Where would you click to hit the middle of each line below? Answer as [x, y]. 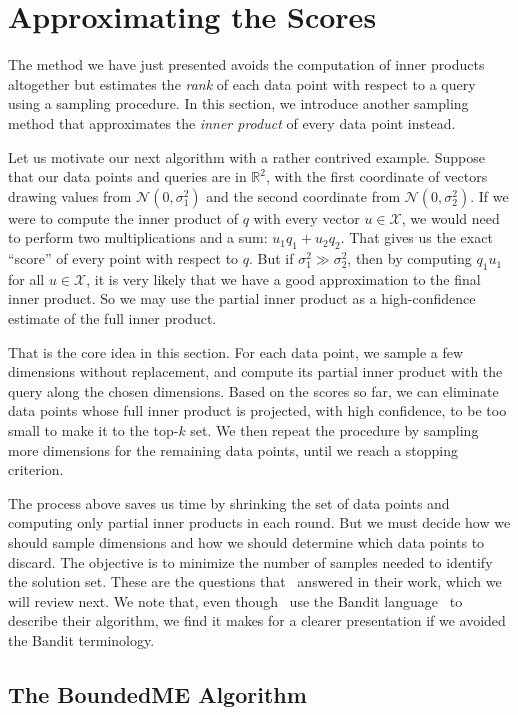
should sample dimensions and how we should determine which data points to [246, 542]
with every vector [306, 217]
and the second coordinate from [303, 195]
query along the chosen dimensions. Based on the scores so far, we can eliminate [253, 390]
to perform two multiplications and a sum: [138, 237]
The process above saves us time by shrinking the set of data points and [229, 502]
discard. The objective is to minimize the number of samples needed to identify [250, 561]
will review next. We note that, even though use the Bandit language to [235, 600]
